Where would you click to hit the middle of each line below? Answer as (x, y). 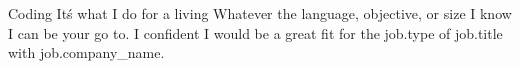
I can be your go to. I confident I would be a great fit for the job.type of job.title (255, 32)
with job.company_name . (86, 52)
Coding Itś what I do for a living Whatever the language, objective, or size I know (260, 13)
